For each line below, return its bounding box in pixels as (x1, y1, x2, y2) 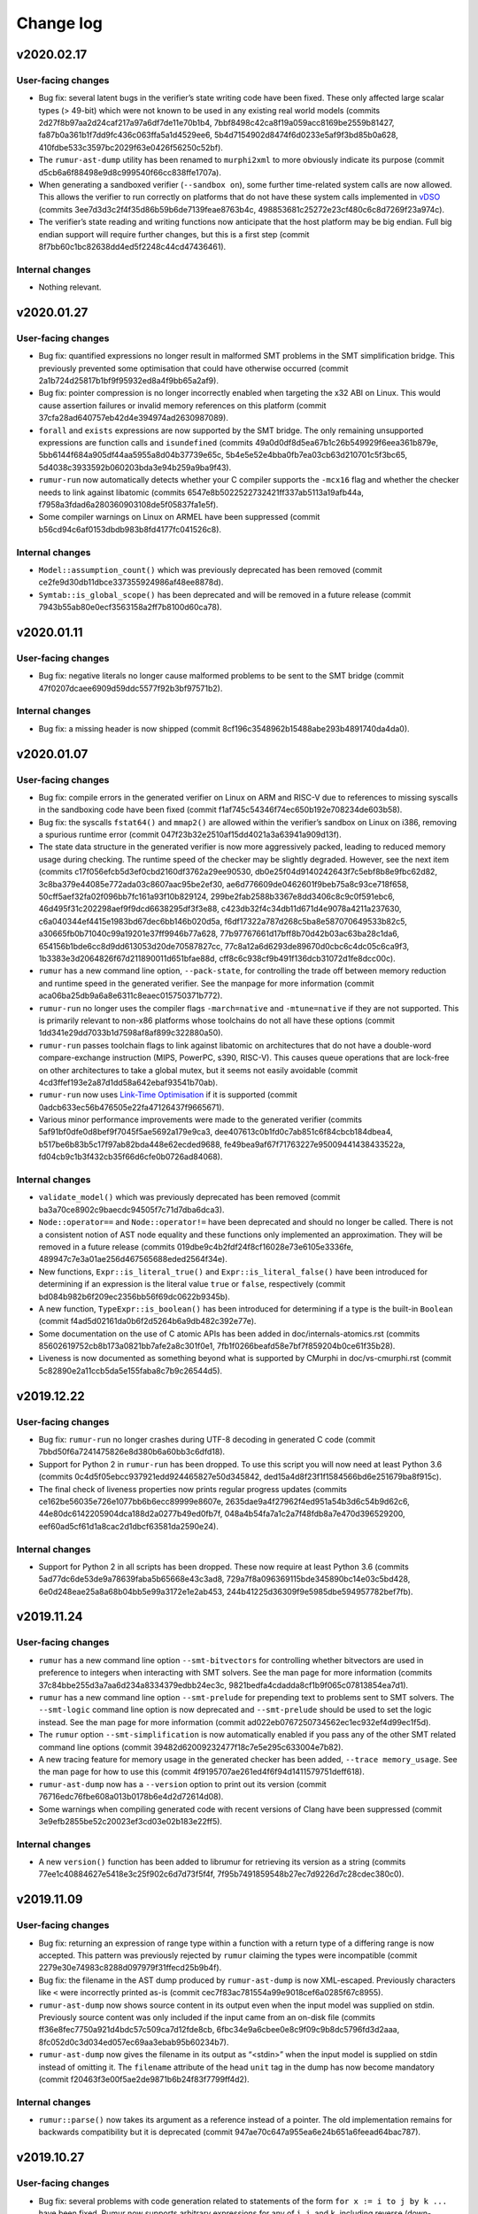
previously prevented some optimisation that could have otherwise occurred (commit (38, 363, 349, 374)
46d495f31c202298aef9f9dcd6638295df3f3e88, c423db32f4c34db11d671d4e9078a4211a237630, (38, 903, 402, 914)
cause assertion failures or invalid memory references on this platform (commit (38, 399, 327, 411)
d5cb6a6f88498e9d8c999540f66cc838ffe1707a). (38, 166, 221, 177)
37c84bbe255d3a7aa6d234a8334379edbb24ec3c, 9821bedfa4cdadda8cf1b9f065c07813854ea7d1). (38, 1679, 409, 1691)
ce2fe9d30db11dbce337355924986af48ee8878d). (38, 577, 224, 588)
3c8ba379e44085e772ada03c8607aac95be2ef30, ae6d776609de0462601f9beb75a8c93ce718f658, (38, 879, 409, 889)
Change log (16, 13, 104, 33)
